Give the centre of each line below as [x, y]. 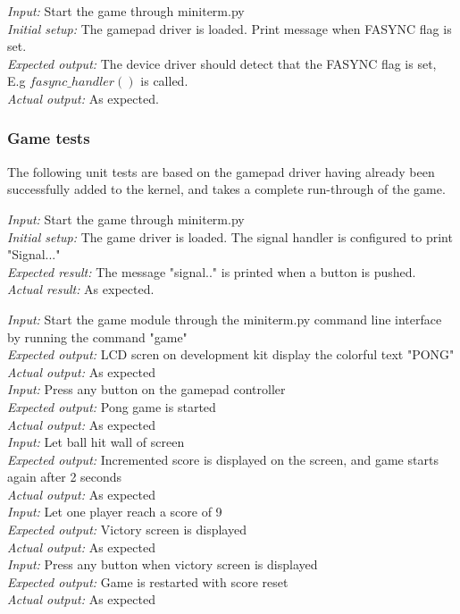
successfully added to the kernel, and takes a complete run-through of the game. [226, 189]
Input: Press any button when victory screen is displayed [163, 564]
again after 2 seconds [65, 477]
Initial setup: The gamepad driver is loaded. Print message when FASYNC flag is [230, 28]
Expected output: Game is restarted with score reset [148, 581]
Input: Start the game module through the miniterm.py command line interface [225, 319]
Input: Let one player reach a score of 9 [115, 512]
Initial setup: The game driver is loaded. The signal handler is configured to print [230, 236]
